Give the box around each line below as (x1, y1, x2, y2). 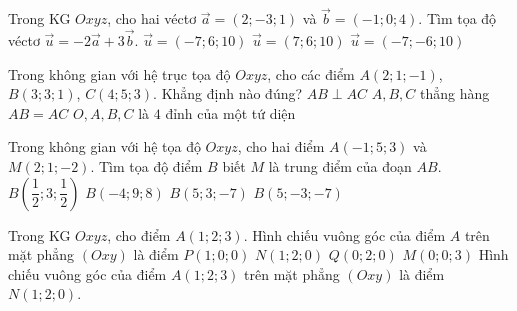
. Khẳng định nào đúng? (153, 83, 303, 104)
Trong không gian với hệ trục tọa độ (8, 63, 231, 84)
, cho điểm (107, 224, 171, 245)
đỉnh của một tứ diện (165, 102, 296, 123)
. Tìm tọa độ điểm (90, 156, 203, 176)
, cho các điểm (267, 63, 355, 84)
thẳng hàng (420, 83, 490, 104)
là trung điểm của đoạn (268, 156, 412, 176)
